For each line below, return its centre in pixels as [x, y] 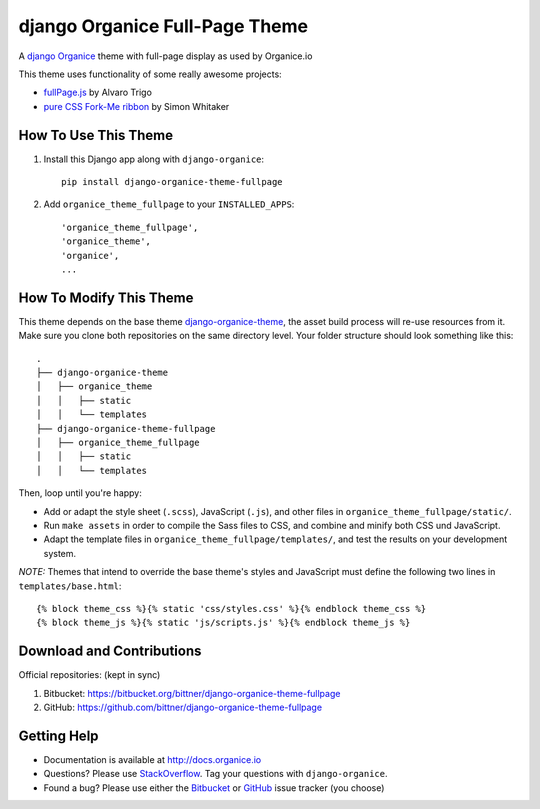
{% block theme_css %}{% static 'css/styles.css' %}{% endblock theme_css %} [231, 608]
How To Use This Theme [96, 135]
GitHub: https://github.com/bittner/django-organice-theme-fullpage [183, 707]
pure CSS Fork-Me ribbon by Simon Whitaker [136, 106]
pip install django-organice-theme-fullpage [172, 182]
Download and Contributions [110, 651]
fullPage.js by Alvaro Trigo [97, 92]
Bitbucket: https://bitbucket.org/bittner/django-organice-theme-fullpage [192, 693]
